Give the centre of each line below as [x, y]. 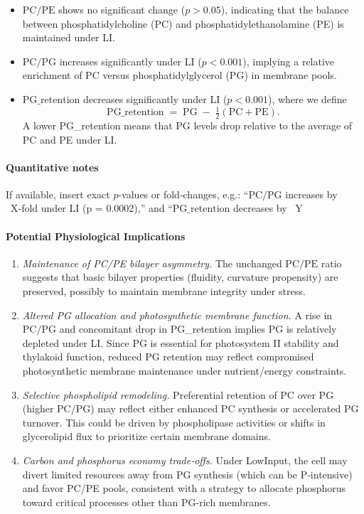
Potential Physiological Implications [96, 236]
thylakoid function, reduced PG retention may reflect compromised [168, 357]
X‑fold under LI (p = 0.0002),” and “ [91, 208]
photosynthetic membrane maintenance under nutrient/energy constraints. [184, 371]
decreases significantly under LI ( [155, 98]
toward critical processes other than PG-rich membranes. [146, 502]
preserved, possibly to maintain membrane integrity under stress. [164, 291]
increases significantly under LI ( [130, 61]
